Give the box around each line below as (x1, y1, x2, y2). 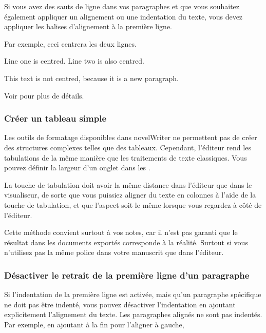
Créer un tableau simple (4, 112, 107, 125)
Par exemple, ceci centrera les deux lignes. (4, 38, 137, 49)
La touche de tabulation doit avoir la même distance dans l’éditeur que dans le (4, 179, 252, 190)
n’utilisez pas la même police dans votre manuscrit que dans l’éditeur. (4, 247, 224, 258)
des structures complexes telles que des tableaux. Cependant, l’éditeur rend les (4, 142, 251, 152)
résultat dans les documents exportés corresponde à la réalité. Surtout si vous (4, 237, 248, 247)
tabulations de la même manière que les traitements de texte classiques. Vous (4, 152, 247, 163)
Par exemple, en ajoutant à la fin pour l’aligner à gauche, (4, 319, 184, 329)
